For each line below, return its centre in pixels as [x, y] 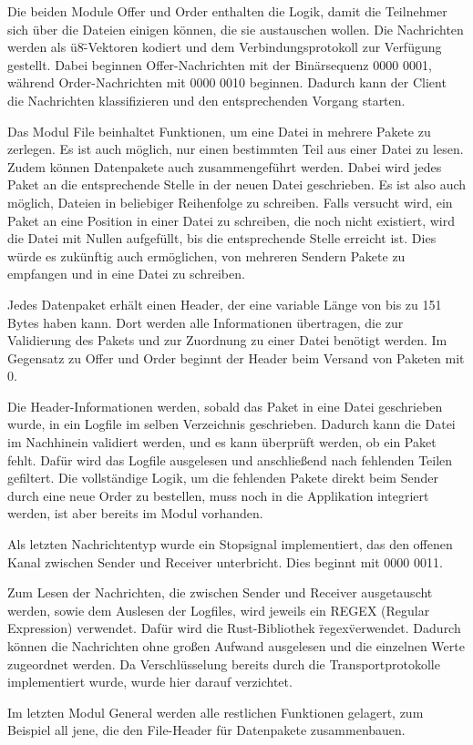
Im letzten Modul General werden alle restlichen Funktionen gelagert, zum [216, 712]
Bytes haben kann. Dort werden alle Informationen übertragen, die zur [206, 322]
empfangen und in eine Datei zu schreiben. [126, 274]
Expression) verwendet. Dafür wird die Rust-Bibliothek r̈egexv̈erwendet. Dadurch [234, 628]
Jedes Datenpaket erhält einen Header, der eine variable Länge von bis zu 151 [225, 304]
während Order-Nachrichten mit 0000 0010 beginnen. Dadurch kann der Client [227, 82]
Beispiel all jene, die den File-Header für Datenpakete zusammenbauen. [206, 730]
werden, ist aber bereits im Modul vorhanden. [135, 513]
